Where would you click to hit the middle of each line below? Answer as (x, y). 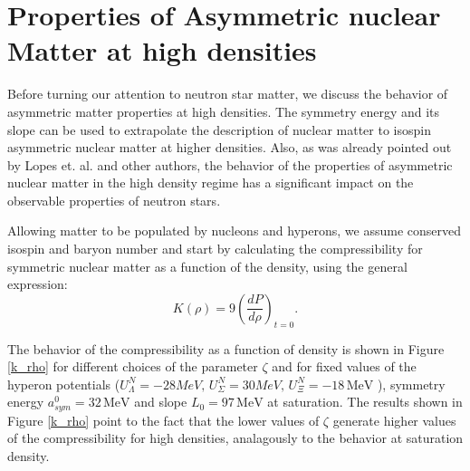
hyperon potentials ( (64, 384)
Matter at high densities (162, 50)
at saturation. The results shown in (365, 402)
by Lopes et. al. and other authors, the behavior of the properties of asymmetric (230, 164)
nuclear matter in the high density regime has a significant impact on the (211, 183)
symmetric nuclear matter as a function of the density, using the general (207, 266)
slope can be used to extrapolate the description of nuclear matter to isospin (219, 129)
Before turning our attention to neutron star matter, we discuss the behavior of (228, 94)
